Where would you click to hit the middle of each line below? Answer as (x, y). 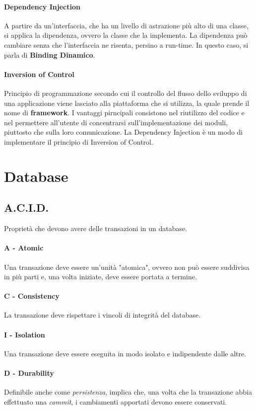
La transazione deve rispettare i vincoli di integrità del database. (102, 315)
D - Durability (29, 373)
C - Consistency (32, 296)
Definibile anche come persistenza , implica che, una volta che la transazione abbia (128, 392)
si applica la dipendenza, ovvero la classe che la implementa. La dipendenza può (126, 35)
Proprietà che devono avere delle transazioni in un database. (96, 228)
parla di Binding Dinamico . (50, 54)
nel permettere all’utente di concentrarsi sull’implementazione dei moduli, (116, 122)
